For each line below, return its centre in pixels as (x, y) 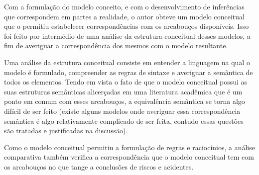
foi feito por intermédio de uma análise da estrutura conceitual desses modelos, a (127, 36)
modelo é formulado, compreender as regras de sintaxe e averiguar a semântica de (129, 72)
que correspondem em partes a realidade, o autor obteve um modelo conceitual (124, 16)
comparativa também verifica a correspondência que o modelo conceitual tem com (129, 157)
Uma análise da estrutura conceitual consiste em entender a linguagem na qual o (127, 62)
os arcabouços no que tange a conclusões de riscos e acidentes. (99, 166)
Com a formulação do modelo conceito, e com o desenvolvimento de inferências (124, 6)
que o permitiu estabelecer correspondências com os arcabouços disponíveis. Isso (127, 26)
